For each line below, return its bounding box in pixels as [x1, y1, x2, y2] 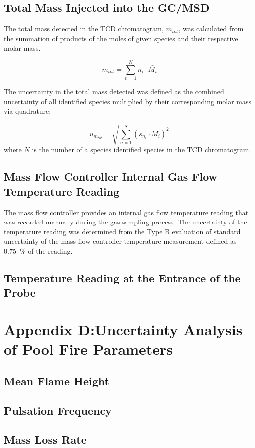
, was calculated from [178, 23, 244, 34]
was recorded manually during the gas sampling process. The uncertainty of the [4, 217, 247, 227]
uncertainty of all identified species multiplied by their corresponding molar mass [4, 96, 252, 106]
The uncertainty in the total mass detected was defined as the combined [4, 86, 224, 97]
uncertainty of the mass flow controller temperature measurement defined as [4, 236, 237, 246]
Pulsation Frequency [4, 402, 112, 418]
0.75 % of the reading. [4, 246, 73, 256]
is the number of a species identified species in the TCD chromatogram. [32, 144, 251, 155]
